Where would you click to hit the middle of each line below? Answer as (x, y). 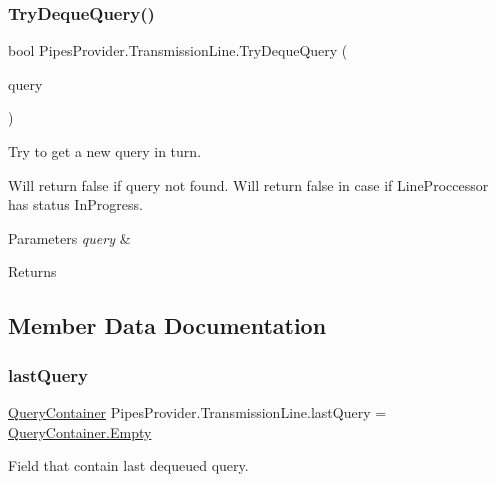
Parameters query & (69, 237)
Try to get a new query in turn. (105, 151)
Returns (32, 271)
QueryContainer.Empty (80, 431)
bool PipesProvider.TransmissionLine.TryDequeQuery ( (178, 50)
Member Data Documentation (167, 325)
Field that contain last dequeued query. (128, 465)
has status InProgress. (75, 204)
